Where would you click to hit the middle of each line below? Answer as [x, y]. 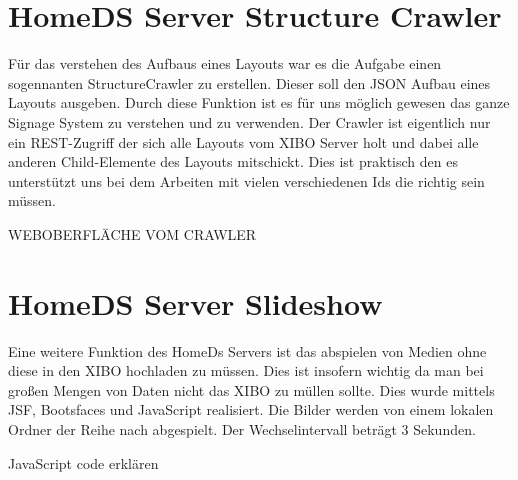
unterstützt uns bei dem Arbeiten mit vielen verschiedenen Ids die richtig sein [246, 180]
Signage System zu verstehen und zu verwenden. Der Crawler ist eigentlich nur [249, 121]
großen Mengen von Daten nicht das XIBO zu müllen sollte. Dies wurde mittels [251, 389]
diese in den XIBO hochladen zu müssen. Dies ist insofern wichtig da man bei [246, 370]
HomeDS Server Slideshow [195, 302]
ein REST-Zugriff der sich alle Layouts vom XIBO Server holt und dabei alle [243, 141]
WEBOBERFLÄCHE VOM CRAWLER [132, 233]
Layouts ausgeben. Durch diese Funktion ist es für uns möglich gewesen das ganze [259, 102]
